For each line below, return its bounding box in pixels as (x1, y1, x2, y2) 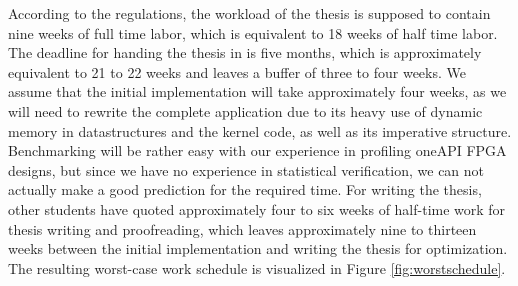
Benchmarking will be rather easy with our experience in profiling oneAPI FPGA (8, 140, 507, 161)
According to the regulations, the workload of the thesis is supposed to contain (8, 3, 491, 23)
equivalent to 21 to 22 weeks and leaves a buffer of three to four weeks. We (8, 61, 466, 82)
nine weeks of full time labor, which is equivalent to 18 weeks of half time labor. (8, 22, 498, 43)
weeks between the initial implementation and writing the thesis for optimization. (8, 238, 508, 259)
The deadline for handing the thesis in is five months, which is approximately (8, 42, 482, 63)
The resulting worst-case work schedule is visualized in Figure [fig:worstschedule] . (8, 257, 506, 278)
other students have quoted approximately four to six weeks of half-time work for (8, 198, 506, 219)
